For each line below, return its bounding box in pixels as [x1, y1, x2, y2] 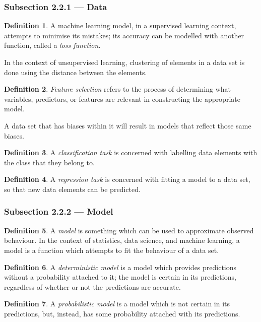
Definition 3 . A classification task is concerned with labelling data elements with [4, 147, 257, 158]
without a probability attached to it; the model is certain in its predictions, [4, 272, 236, 282]
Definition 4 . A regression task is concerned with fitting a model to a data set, [4, 174, 250, 184]
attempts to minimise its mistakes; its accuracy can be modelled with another [4, 30, 244, 40]
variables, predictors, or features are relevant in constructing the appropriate [4, 93, 240, 104]
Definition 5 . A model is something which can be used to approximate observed [4, 225, 254, 235]
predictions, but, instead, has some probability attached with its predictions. [4, 308, 240, 318]
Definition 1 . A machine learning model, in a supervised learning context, [4, 20, 236, 31]
